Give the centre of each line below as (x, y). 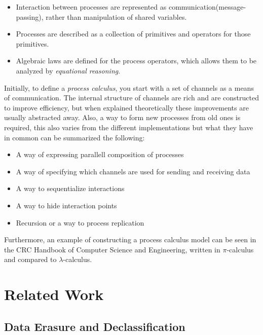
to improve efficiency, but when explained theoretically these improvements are (126, 107)
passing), (30, 16)
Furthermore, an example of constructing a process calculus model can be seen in (130, 239)
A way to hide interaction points (66, 205)
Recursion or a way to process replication (80, 222)
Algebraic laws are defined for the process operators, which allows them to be (136, 61)
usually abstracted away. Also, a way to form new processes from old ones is (122, 117)
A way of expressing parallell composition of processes (100, 154)
